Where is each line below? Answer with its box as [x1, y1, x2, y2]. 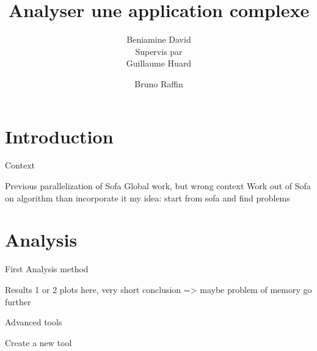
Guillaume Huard [126, 57, 192, 70]
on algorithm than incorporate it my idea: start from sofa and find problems [5, 191, 290, 204]
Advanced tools [5, 316, 62, 328]
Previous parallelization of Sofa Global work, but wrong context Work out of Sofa [5, 179, 311, 192]
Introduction [5, 123, 114, 148]
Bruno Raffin [134, 77, 183, 90]
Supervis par [135, 45, 183, 57]
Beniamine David [126, 33, 191, 46]
